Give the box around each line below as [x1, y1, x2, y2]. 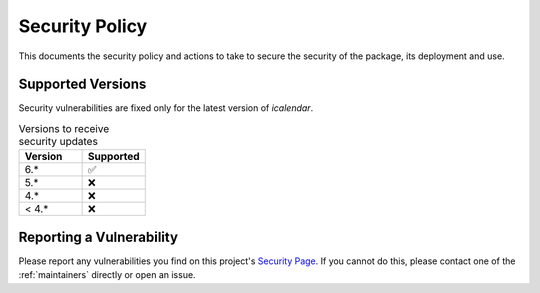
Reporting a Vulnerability [18, 228, 179, 245]
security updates [18, 135, 99, 149]
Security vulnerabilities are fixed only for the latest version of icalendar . [18, 102, 314, 114]
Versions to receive [18, 122, 110, 136]
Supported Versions [18, 76, 147, 93]
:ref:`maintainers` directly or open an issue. [18, 269, 196, 281]
